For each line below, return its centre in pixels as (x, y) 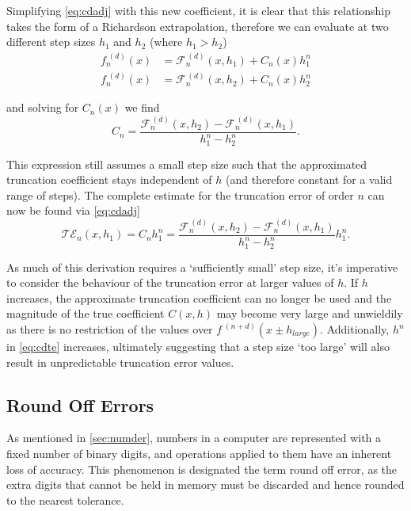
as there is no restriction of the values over (110, 329)
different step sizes (51, 42)
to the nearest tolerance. (65, 500)
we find (142, 107)
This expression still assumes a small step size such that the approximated (187, 164)
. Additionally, (355, 329)
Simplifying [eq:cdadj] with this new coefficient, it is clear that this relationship (198, 10)
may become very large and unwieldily (310, 313)
